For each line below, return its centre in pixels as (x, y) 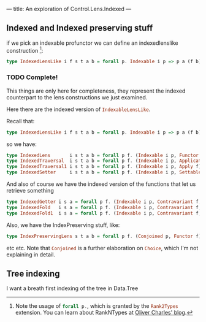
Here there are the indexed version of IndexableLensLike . (78, 109)
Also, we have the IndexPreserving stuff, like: (63, 225)
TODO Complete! (32, 77)
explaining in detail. (31, 255)
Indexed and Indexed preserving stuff (80, 28)
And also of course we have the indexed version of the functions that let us (101, 184)
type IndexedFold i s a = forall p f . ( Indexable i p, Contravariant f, (104, 207)
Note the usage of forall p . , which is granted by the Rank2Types (97, 306)
